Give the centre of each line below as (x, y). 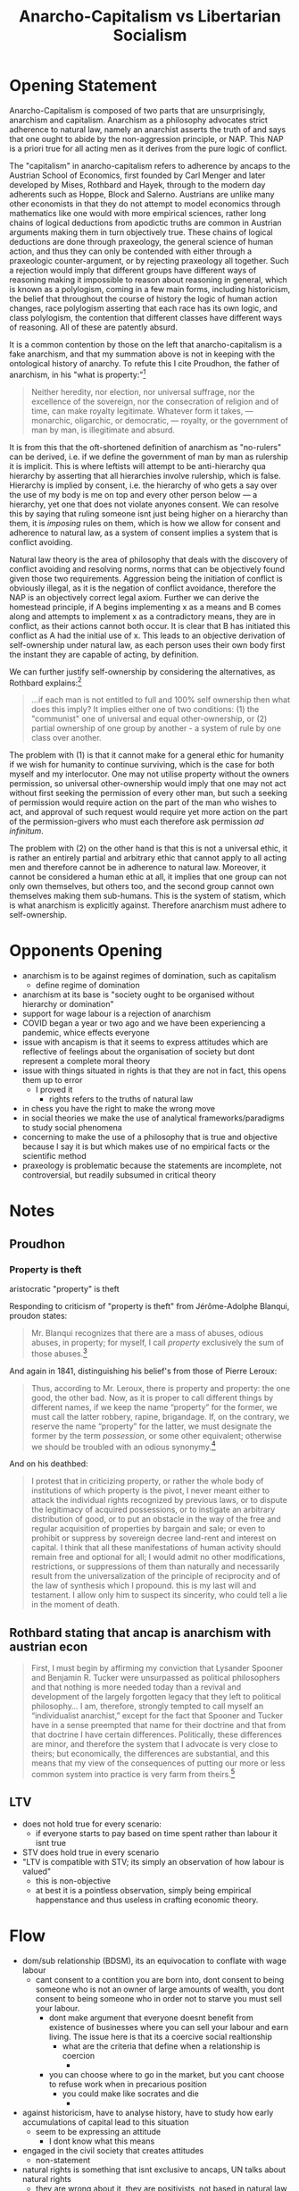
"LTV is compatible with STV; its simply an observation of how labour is (153, 1861)
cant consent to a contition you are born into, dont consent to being (160, 1979)
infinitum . (27, 831)
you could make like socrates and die (130, 2094)
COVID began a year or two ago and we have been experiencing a (144, 1023)
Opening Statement (83, 86)
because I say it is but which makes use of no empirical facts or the (146, 1146)
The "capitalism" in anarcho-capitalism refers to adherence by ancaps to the (150, 165)
